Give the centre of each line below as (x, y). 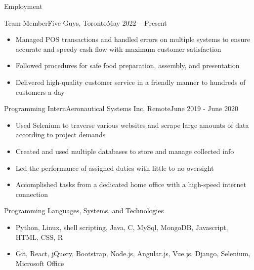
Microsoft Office (40, 263)
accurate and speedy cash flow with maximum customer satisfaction (118, 49)
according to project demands (61, 135)
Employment (23, 6)
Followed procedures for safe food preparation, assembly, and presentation (127, 65)
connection (32, 194)
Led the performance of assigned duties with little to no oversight (115, 168)
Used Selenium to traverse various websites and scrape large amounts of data (132, 125)
